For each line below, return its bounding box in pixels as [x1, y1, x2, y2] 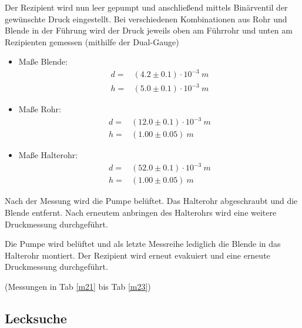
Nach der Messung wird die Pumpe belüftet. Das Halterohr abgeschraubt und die [5, 195, 298, 207]
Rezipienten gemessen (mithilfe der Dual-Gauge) [5, 35, 179, 48]
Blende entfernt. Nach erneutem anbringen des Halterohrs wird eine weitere [5, 206, 277, 218]
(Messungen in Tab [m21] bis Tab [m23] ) [5, 280, 151, 292]
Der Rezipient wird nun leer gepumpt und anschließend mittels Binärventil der [5, 1, 288, 13]
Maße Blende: [18, 55, 68, 68]
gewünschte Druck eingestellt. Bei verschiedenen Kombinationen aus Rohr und [5, 12, 287, 25]
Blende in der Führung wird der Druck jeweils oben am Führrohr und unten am [5, 24, 293, 36]
